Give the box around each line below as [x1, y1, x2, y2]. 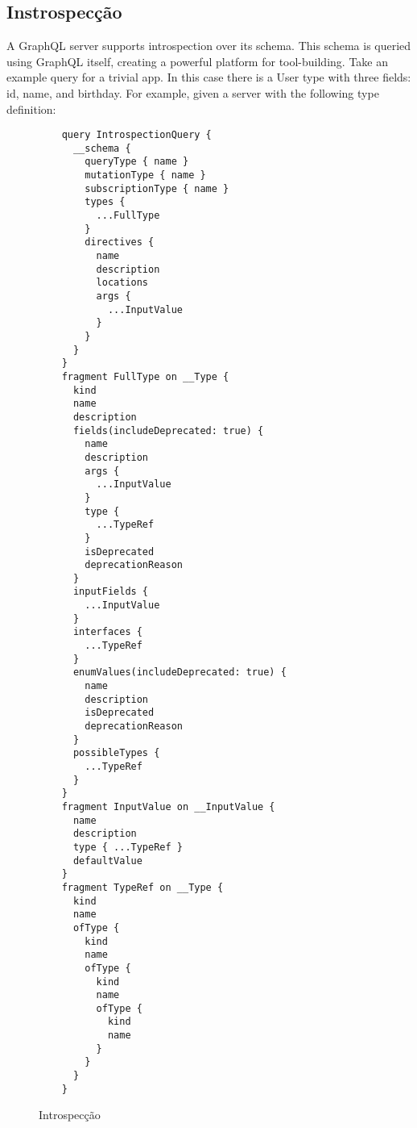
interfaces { [72, 626, 142, 638]
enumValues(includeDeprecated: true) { [72, 666, 287, 679]
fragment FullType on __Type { [61, 370, 229, 382]
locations [96, 277, 149, 289]
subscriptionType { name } [85, 182, 229, 194]
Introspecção [39, 1106, 101, 1123]
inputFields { [72, 586, 149, 598]
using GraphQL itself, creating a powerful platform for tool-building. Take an [6, 52, 388, 69]
